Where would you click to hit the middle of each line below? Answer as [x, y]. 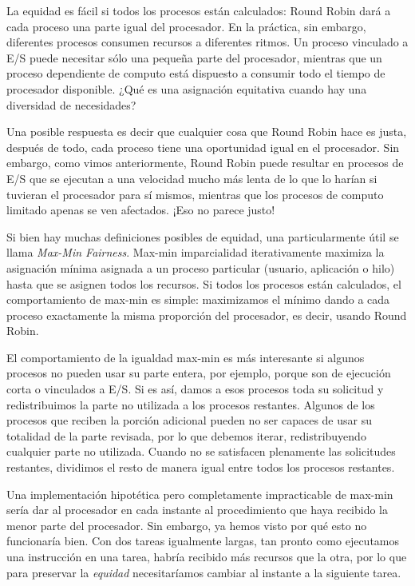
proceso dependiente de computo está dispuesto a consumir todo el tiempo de [196, 73]
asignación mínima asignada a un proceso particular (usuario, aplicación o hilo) [201, 267]
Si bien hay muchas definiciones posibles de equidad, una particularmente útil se [203, 236]
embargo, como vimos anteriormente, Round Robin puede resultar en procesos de [205, 163]
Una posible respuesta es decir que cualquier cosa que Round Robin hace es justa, [207, 132]
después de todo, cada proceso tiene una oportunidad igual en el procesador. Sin [203, 147]
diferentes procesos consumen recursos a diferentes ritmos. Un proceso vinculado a [207, 42]
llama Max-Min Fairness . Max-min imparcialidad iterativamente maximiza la [196, 252]
